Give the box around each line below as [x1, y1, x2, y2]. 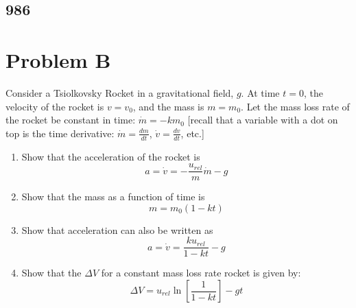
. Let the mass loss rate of [241, 99, 350, 113]
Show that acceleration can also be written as [21, 222, 213, 237]
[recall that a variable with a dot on [187, 112, 338, 127]
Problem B [5, 45, 111, 73]
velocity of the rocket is [5, 99, 104, 113]
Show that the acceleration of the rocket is [21, 149, 200, 163]
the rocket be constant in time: [5, 112, 136, 127]
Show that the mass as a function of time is [21, 189, 205, 204]
